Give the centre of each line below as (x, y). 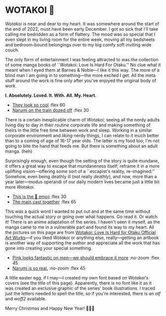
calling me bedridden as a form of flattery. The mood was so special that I (80, 34)
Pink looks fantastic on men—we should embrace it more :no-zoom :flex (86, 257)
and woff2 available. (26, 299)
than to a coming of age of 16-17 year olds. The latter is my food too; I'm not (82, 141)
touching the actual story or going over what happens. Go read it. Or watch (82, 216)
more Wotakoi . (20, 187)
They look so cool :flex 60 (39, 105)
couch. (12, 50)
